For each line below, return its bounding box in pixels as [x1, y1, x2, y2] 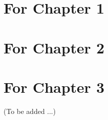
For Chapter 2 [4, 37, 104, 57]
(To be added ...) [4, 105, 56, 116]
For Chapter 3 [4, 76, 104, 97]
